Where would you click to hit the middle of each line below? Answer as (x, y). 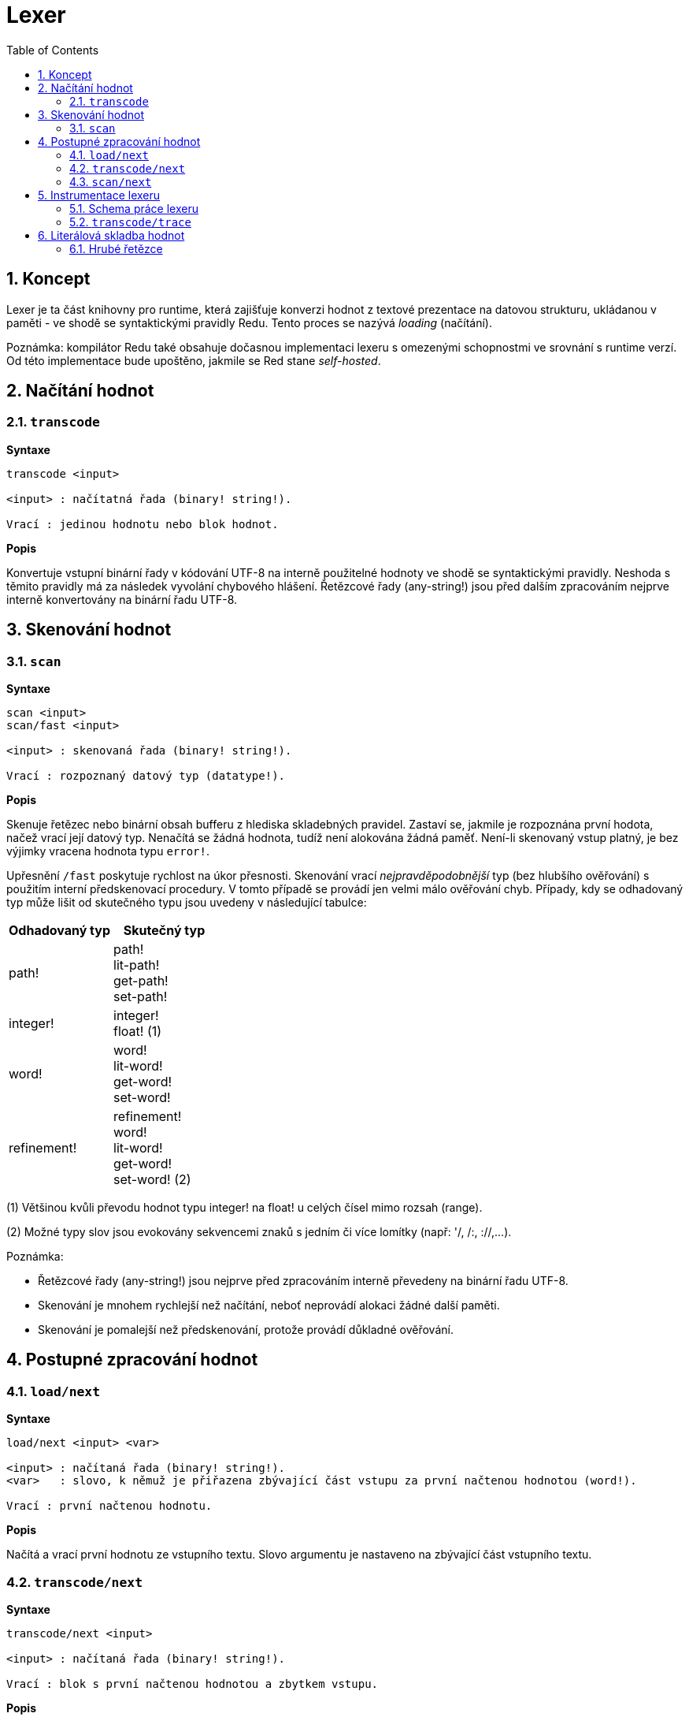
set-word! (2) (152, 1180)
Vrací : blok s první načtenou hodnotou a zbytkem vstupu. (193, 1684)
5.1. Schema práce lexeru (134, 208)
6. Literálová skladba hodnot (111, 235)
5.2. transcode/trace (130, 222)
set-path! (141, 997)
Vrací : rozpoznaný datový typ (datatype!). (146, 776)
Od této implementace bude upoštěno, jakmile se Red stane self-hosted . (194, 360)
